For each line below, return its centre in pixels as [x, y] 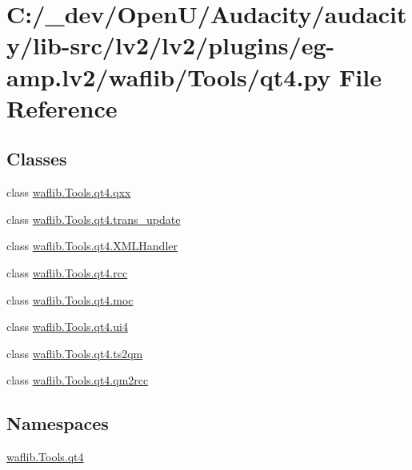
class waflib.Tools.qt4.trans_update [94, 219]
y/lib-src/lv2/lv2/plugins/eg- [171, 45]
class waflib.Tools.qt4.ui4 [67, 327]
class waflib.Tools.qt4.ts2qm [75, 353]
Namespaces [58, 423]
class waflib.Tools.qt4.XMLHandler [92, 246]
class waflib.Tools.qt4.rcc [67, 272]
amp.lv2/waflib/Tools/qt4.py [169, 76]
